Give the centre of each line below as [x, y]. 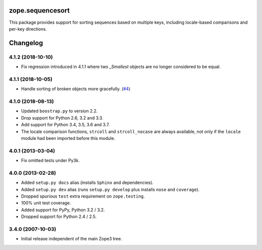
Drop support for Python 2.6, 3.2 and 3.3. [62, 118]
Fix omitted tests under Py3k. [50, 161]
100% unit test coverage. [46, 203]
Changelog [26, 43]
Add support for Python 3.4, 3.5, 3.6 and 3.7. [65, 125]
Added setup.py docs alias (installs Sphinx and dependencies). [87, 183]
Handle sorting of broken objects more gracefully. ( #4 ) [76, 89]
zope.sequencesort [39, 10]
